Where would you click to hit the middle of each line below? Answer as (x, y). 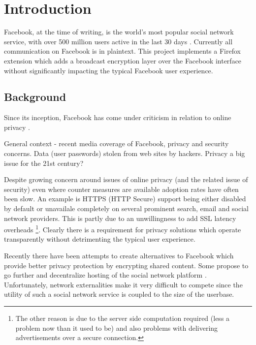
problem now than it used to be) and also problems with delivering (117, 328)
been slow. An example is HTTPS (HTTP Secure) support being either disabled (125, 199)
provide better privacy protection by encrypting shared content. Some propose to (126, 265)
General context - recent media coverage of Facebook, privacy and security (116, 143)
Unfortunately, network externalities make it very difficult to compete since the (123, 284)
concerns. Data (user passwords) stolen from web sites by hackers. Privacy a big (125, 153)
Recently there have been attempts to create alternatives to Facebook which (119, 256)
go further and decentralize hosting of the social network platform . (105, 275)
